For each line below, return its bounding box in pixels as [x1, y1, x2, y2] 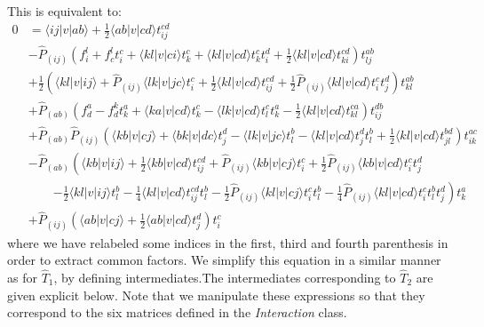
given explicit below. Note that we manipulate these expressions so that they [7, 285, 425, 304]
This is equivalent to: [7, 2, 122, 20]
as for [7, 267, 37, 286]
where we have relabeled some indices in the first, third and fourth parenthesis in [7, 233, 448, 251]
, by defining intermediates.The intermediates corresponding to [53, 267, 396, 286]
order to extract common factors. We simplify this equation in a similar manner [7, 251, 441, 269]
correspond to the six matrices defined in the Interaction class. [7, 303, 347, 322]
